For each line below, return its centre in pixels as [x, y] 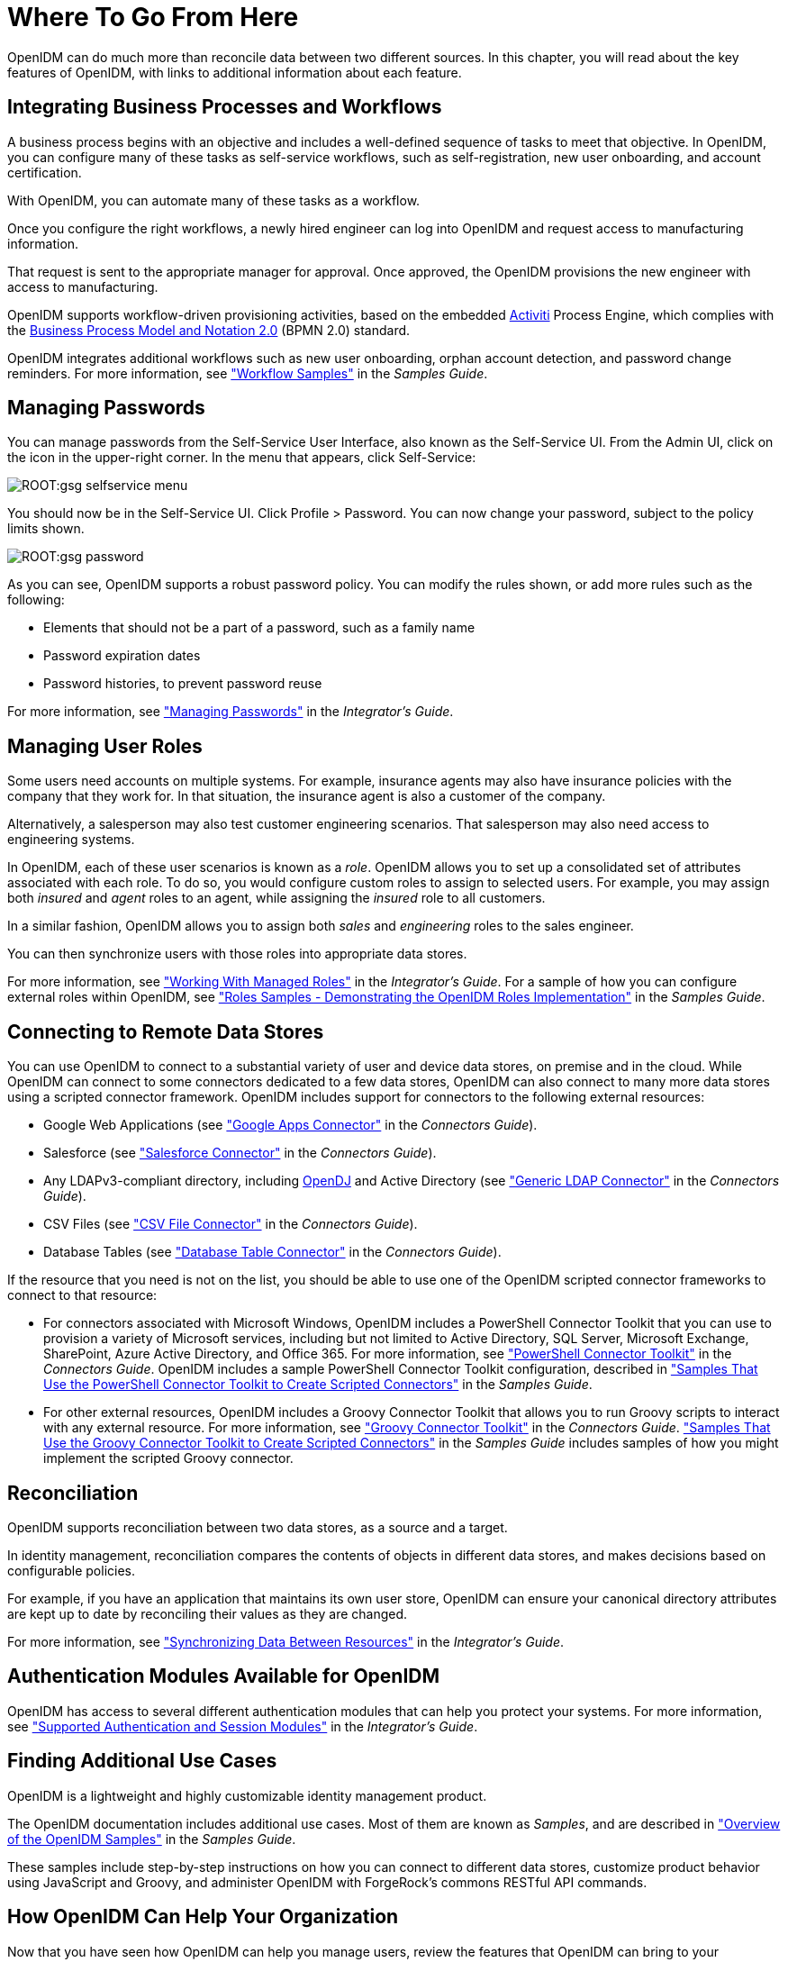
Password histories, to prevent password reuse [183, 684]
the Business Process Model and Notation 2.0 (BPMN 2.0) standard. [209, 330]
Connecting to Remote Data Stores [166, 1031]
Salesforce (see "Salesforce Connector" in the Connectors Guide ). [240, 1153]
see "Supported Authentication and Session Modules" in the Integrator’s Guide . [243, 1726]
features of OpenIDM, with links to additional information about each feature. [235, 72]
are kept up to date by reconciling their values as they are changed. [208, 1613]
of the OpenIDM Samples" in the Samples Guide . [152, 1839]
